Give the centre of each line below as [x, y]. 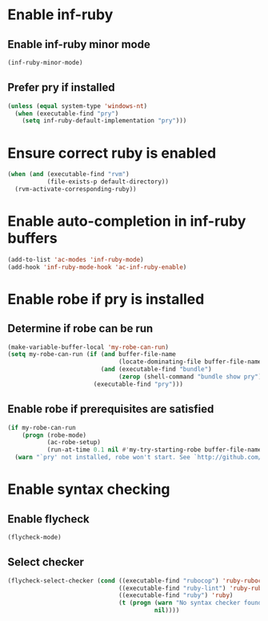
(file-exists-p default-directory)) [108, 182]
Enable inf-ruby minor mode [79, 44]
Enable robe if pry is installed [106, 299]
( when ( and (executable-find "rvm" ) [68, 174]
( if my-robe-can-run [42, 427]
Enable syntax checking [89, 489]
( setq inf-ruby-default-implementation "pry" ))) [104, 121]
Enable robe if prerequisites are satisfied [111, 409]
